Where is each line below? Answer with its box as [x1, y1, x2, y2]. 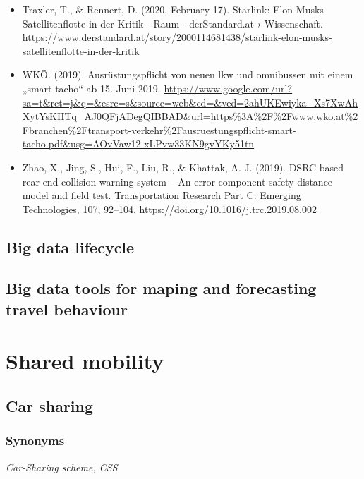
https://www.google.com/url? [164, 80, 293, 95]
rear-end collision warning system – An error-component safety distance [22, 174, 333, 188]
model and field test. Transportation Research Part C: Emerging [22, 188, 301, 202]
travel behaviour [6, 298, 128, 320]
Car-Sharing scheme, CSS [6, 459, 118, 474]
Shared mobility [6, 346, 164, 375]
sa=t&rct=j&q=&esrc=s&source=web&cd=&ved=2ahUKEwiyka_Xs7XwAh [22, 95, 358, 109]
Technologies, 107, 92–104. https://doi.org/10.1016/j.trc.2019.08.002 [22, 201, 317, 216]
